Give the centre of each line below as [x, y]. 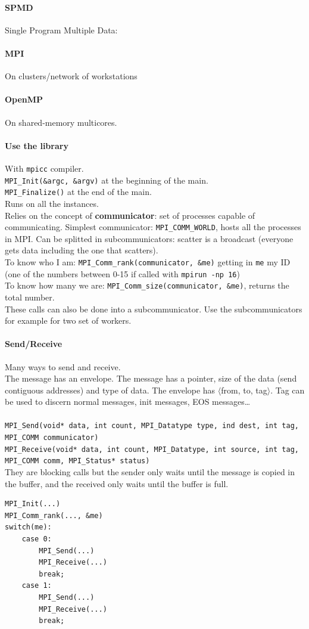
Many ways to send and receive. [63, 366]
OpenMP [24, 99]
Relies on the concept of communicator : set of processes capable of [130, 215]
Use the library [37, 145]
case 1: [37, 586]
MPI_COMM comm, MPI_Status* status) [77, 461]
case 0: [37, 539]
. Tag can [288, 390]
